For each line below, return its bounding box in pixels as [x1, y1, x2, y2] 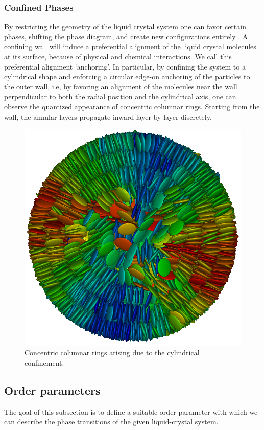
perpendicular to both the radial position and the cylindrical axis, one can [4, 91, 236, 102]
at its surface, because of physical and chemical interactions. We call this [4, 51, 232, 61]
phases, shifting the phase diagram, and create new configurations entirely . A [4, 31, 248, 41]
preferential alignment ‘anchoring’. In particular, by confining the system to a [4, 61, 246, 72]
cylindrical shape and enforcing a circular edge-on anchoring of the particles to [4, 71, 250, 82]
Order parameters [4, 382, 101, 398]
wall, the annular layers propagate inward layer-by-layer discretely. [4, 111, 212, 122]
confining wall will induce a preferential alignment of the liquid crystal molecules [4, 41, 256, 52]
